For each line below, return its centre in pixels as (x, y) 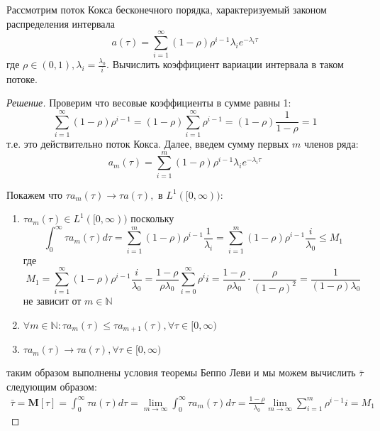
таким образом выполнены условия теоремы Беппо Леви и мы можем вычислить (181, 372)
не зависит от (52, 301)
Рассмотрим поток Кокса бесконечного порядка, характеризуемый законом (167, 9)
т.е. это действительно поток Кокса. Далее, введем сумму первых (148, 143)
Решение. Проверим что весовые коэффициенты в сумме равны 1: (149, 103)
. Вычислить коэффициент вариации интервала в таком (225, 64)
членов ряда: (331, 143)
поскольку (152, 218)
